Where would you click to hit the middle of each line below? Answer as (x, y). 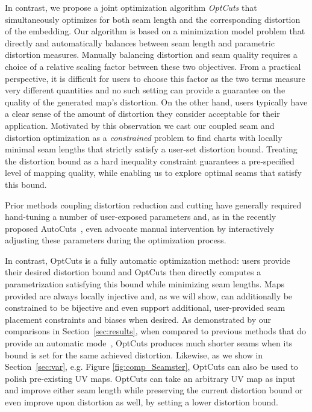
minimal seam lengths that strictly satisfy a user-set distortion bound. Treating (151, 149)
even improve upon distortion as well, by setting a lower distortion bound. (142, 402)
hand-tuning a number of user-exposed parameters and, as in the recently (141, 217)
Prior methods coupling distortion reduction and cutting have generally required (153, 204)
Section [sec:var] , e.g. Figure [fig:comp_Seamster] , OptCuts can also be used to (151, 367)
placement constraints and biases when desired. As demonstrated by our (138, 319)
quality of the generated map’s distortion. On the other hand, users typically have (156, 101)
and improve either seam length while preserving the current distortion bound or (154, 390)
